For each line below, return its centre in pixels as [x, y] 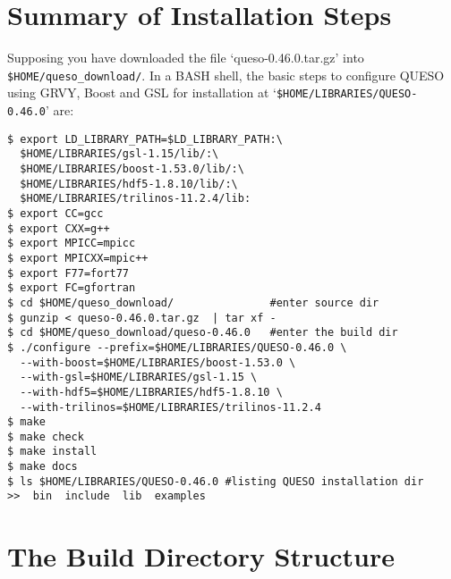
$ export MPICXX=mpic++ [78, 258]
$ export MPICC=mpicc [72, 243]
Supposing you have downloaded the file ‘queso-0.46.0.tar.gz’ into [186, 58]
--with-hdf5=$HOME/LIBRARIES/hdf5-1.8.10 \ [151, 392]
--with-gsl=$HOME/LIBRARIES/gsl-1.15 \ [139, 378]
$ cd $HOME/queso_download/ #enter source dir [193, 302]
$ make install [52, 452]
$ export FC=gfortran [72, 288]
